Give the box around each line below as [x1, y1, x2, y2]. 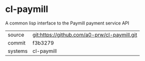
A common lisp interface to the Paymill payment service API [5, 20, 129, 26]
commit [8, 39, 26, 46]
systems [8, 47, 28, 54]
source [8, 31, 24, 38]
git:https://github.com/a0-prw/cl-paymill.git [32, 31, 137, 38]
